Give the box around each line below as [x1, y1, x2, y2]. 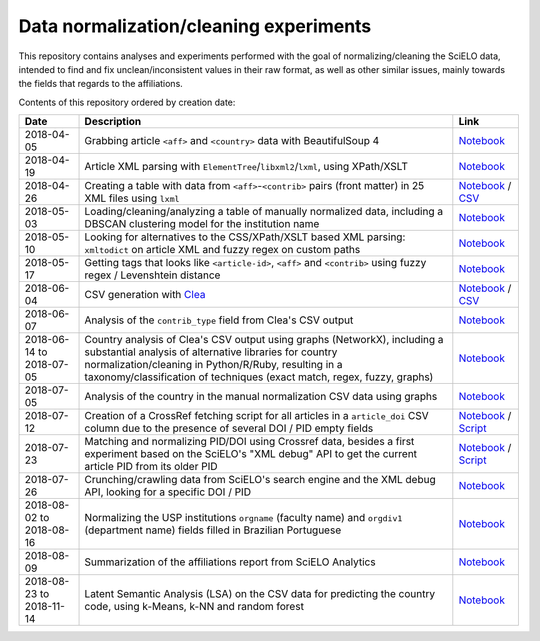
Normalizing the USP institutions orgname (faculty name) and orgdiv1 [84, 511, 403, 525]
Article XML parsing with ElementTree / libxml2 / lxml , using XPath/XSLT [84, 160, 409, 174]
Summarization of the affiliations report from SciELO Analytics [84, 555, 376, 569]
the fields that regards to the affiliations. [18, 78, 184, 90]
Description [84, 115, 142, 129]
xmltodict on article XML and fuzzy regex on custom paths [84, 243, 361, 257]
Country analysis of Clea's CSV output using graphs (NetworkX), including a [84, 333, 444, 347]
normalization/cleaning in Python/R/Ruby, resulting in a [84, 358, 343, 372]
